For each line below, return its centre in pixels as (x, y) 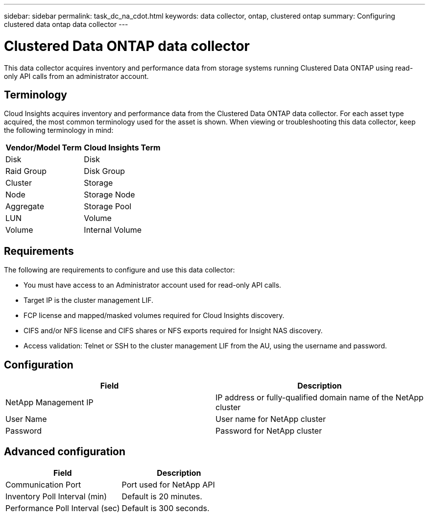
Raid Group (26, 171)
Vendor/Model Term (44, 148)
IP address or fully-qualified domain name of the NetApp (320, 398)
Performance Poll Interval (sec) (63, 508)
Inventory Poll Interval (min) (56, 496)
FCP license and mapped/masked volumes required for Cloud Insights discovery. (154, 316)
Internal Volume (113, 230)
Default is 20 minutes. (162, 496)
